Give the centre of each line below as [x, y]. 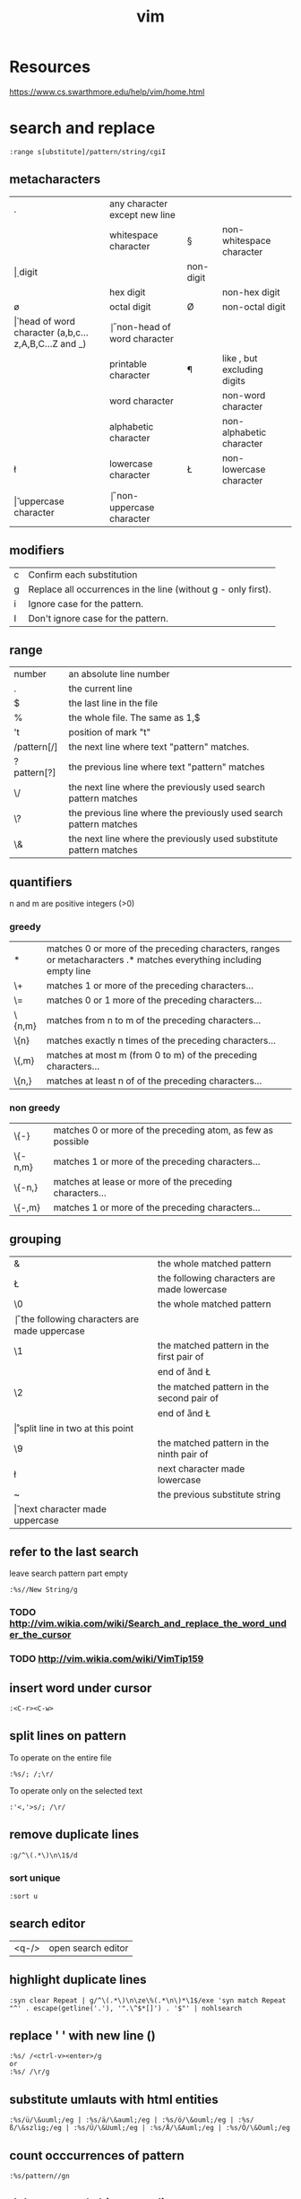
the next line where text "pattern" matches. [159, 747]
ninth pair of [183, 1454]
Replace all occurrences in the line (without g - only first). [150, 589]
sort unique [35, 1878]
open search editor [89, 1948]
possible [71, 1141]
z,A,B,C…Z [36, 343]
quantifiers [41, 882]
